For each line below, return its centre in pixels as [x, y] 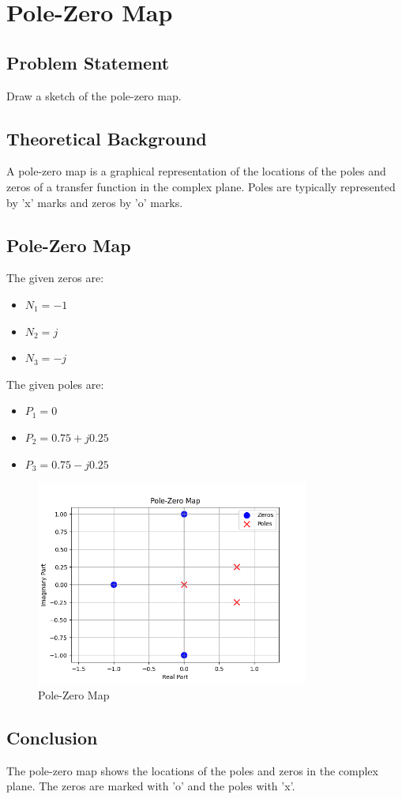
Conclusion [52, 738]
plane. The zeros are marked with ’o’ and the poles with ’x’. [151, 786]
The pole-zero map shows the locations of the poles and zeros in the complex [192, 770]
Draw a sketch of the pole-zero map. [94, 95]
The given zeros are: [55, 278]
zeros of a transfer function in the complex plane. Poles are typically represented [201, 186]
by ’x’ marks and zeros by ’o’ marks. [95, 202]
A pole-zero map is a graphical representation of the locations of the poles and [196, 171]
